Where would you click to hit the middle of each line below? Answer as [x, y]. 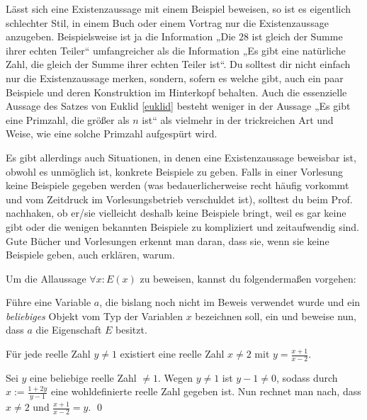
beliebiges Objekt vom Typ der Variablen [94, 316]
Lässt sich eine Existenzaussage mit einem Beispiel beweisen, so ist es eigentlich [179, 8]
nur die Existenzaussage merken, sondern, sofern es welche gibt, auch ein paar [175, 78]
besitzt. [131, 330]
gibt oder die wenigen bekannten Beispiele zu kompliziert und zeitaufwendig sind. [182, 226]
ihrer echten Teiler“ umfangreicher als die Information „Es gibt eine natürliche [176, 50]
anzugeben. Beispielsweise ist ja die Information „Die [121, 36]
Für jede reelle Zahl [48, 354]
